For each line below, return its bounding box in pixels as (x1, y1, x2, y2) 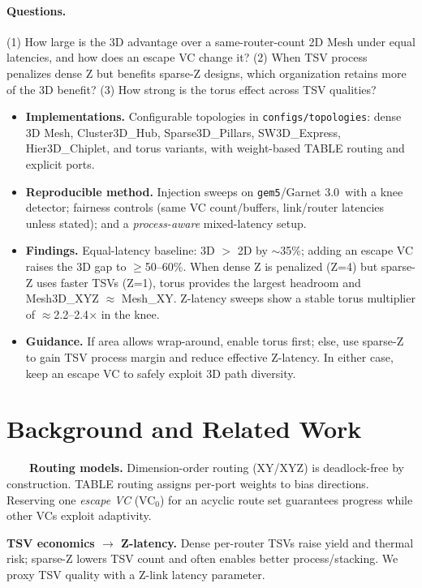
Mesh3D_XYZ (25, 290, 99, 307)
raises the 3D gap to (25, 258, 127, 275)
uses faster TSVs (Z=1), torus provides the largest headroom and (37, 273, 361, 290)
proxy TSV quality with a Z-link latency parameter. (6, 565, 265, 582)
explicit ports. (25, 156, 95, 173)
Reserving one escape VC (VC (6, 491, 156, 508)
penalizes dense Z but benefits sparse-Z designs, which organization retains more (6, 64, 407, 81)
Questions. (6, 2, 67, 19)
